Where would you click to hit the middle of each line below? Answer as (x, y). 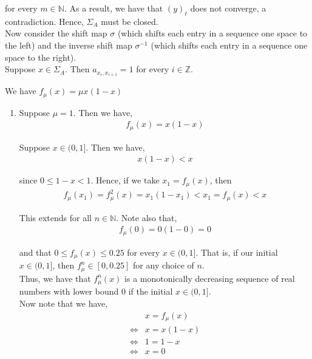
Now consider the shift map (56, 33)
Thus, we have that (55, 278)
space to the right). (41, 57)
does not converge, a (228, 8)
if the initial (151, 291)
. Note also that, (147, 217)
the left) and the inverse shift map (69, 45)
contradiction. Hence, (44, 21)
